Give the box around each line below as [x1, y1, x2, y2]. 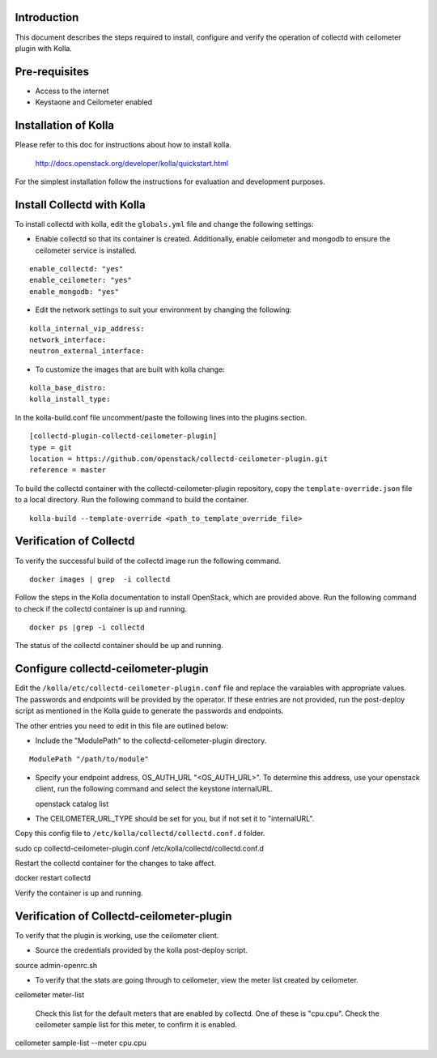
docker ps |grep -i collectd [29, 623, 145, 632]
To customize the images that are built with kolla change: [35, 365, 226, 374]
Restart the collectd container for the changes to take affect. [15, 859, 216, 868]
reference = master [29, 466, 107, 475]
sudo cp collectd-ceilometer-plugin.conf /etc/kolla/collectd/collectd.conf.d [15, 843, 265, 853]
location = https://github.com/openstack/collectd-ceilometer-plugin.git [29, 454, 329, 463]
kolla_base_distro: [29, 383, 107, 393]
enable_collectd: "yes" [29, 264, 124, 273]
